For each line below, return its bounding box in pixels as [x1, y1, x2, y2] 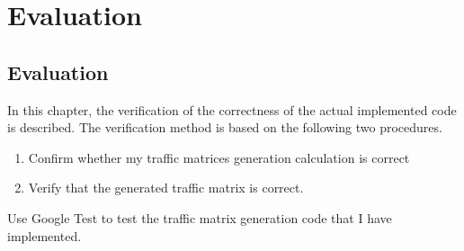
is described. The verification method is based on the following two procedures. [7, 118, 442, 137]
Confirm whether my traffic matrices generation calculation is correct [28, 148, 410, 166]
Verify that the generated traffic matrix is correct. [28, 178, 304, 197]
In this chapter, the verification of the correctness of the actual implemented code [7, 100, 457, 119]
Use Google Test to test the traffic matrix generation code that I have [7, 208, 392, 227]
